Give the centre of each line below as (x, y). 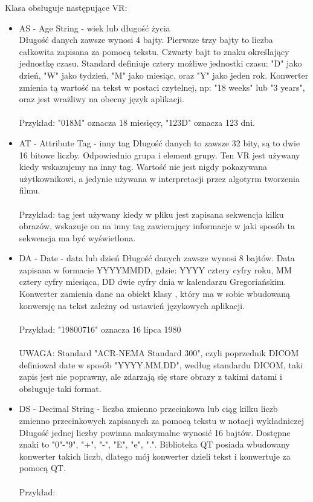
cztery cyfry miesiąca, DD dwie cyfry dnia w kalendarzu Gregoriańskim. (153, 282)
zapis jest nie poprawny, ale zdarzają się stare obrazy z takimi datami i (151, 376)
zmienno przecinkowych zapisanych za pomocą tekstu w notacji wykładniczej (161, 420)
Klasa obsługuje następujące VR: (66, 7)
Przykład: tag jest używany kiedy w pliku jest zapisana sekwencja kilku (151, 214)
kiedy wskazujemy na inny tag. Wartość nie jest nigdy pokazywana (143, 167)
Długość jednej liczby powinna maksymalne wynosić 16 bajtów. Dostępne (155, 432)
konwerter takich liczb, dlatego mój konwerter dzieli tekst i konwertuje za (155, 456)
